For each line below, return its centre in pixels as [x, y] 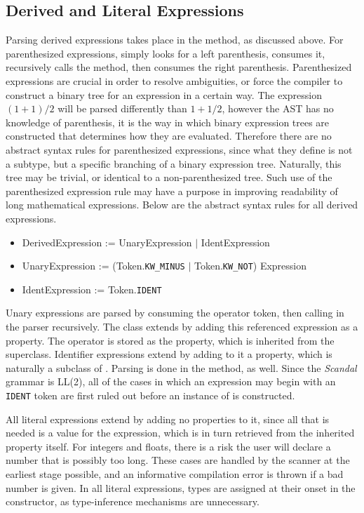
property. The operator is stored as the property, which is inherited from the [170, 340]
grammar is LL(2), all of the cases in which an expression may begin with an [171, 381]
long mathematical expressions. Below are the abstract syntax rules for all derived [182, 205]
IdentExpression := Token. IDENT [92, 289]
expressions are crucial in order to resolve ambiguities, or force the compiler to [174, 80]
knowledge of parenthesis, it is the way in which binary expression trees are [168, 122]
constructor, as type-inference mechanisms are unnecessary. [133, 501]
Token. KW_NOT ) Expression [251, 266]
